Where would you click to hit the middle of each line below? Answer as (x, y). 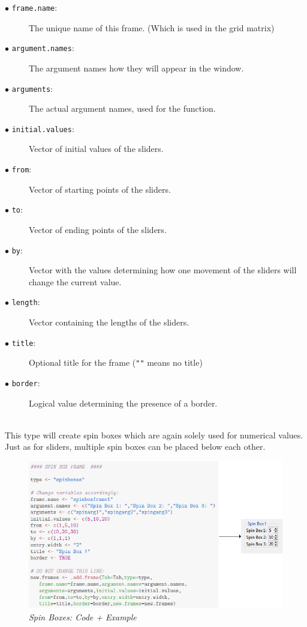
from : (22, 169)
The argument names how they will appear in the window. (136, 68)
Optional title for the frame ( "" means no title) (116, 362)
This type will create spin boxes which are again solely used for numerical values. (154, 435)
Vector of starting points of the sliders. (100, 189)
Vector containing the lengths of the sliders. (109, 322)
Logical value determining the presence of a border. (123, 403)
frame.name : (34, 7)
